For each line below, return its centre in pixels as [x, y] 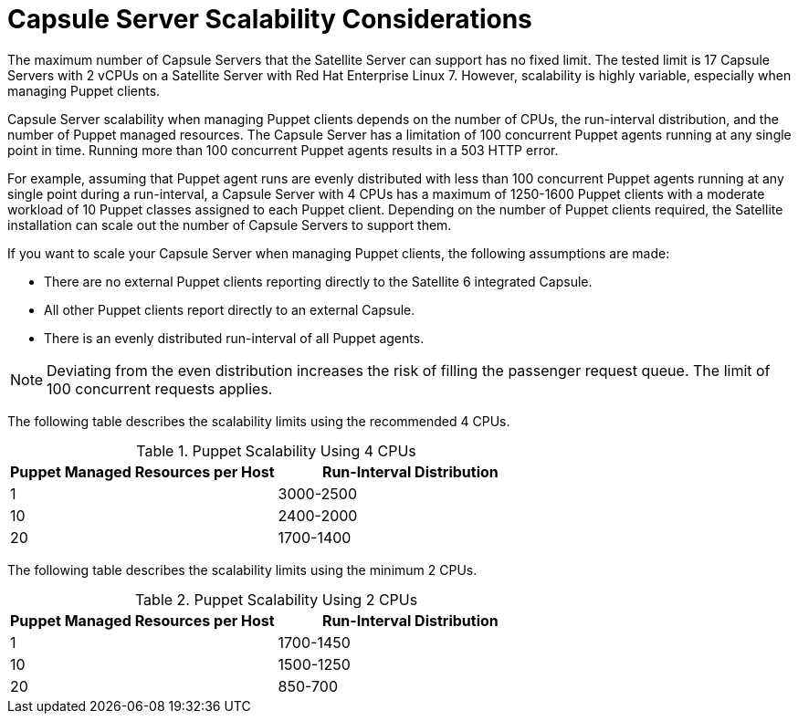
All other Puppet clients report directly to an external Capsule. [230, 309]
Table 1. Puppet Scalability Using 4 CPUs [276, 450]
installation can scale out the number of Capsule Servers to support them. [230, 225]
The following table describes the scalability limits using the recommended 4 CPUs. [259, 421]
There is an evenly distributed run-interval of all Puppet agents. [234, 338]
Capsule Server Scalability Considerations [270, 19]
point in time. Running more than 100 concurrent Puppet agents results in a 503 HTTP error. [283, 150]
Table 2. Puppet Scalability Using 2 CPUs [276, 599]
